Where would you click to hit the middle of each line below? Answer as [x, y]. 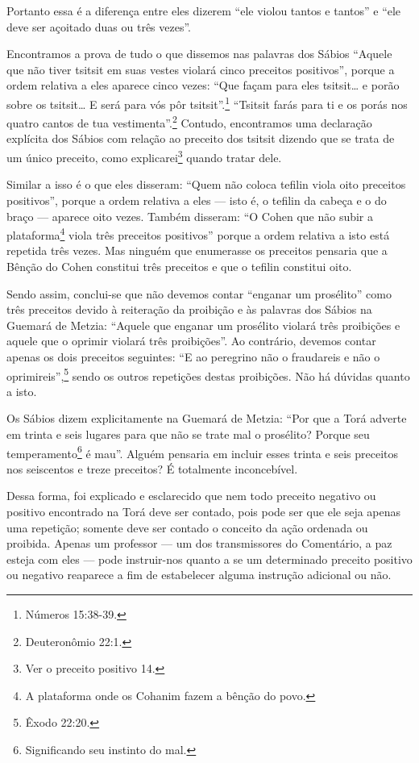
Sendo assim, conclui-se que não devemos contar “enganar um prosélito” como [199, 293]
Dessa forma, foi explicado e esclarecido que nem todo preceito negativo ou [191, 496]
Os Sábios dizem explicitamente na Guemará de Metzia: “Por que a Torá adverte [207, 418]
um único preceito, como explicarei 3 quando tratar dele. [144, 156]
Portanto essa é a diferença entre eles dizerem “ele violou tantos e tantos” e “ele [204, 10]
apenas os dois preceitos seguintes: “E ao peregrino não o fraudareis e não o [193, 356]
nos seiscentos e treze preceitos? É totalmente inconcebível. [152, 468]
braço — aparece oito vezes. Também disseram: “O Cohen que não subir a [190, 216]
